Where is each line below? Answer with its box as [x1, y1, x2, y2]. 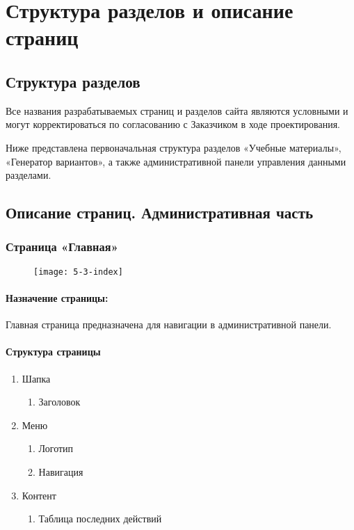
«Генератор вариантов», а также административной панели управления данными [6, 154, 346, 168]
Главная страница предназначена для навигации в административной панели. [6, 317, 332, 332]
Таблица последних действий [38, 511, 162, 526]
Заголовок [38, 394, 81, 409]
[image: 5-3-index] [33, 266, 123, 277]
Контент [22, 488, 56, 502]
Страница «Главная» [6, 238, 118, 255]
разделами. [6, 168, 51, 182]
